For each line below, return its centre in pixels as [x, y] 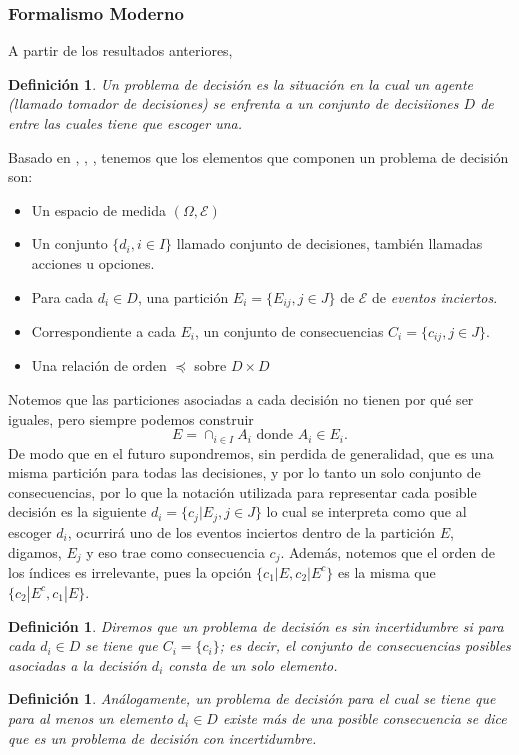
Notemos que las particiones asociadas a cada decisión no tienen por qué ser [241, 399]
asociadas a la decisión [77, 664]
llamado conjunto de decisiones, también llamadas [329, 243]
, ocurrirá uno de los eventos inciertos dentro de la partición [251, 531]
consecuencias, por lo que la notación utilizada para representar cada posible [242, 491]
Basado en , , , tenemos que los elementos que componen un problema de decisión [258, 156]
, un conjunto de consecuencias [289, 331]
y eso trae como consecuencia [175, 551]
